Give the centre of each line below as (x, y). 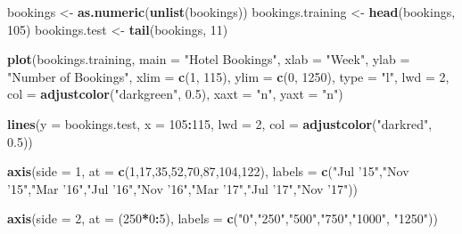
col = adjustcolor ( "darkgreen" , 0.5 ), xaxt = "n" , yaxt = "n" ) (175, 94)
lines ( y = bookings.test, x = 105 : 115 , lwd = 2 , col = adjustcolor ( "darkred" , (220, 123)
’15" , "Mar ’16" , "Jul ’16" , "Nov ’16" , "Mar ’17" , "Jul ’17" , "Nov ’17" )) (183, 188)
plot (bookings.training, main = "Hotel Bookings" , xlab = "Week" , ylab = (209, 59)
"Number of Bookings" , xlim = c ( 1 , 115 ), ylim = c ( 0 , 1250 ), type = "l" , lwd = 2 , (228, 76)
